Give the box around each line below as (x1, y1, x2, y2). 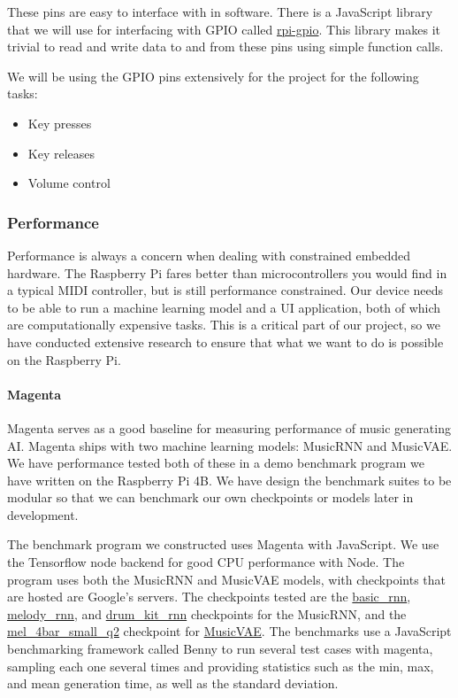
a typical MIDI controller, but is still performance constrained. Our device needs (7, 281, 444, 299)
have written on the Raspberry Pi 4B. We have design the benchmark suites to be (7, 470, 452, 489)
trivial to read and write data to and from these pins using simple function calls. (7, 37, 444, 56)
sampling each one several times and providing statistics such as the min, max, (7, 656, 434, 675)
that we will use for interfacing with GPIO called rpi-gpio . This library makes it (7, 19, 440, 38)
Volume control (27, 174, 111, 192)
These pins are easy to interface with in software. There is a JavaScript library (7, 3, 433, 20)
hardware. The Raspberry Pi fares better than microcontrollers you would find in (7, 263, 447, 282)
